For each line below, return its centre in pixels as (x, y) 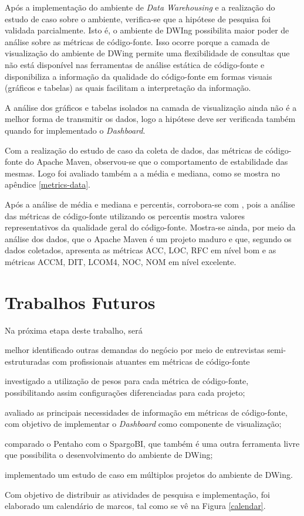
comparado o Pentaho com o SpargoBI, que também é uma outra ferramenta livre (152, 443)
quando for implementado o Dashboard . (75, 130)
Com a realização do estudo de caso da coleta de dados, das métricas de (134, 150)
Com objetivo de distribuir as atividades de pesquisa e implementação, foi (137, 494)
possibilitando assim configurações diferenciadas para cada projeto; (125, 392)
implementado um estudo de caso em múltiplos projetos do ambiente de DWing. (149, 474)
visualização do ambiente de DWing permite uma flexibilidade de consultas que (147, 53)
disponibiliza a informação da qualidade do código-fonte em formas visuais (139, 76)
